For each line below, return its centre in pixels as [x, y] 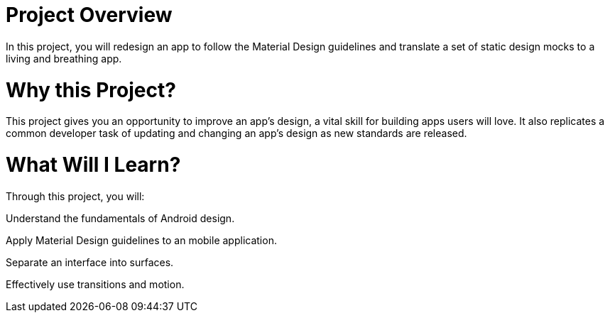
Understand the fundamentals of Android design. [120, 218]
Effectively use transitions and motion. [95, 284]
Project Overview [89, 15]
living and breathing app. [64, 58]
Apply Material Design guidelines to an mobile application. [141, 240]
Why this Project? [91, 90]
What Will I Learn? [93, 165]
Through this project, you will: [75, 196]
